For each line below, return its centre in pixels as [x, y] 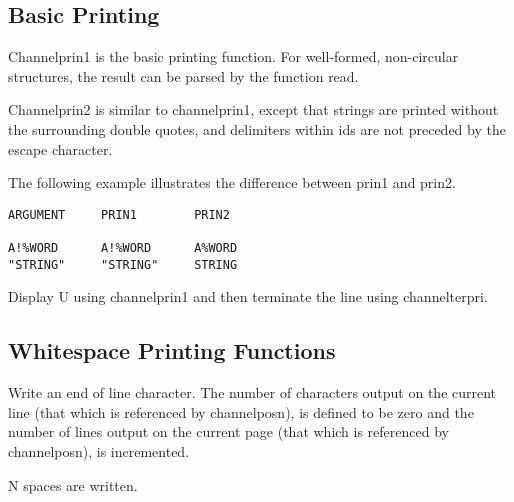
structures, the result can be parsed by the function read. [183, 75]
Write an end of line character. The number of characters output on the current [252, 392]
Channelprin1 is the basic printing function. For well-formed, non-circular [233, 56]
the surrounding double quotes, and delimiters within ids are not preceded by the [257, 128]
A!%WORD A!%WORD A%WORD [123, 248]
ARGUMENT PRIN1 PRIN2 [119, 214]
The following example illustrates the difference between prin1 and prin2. [232, 182]
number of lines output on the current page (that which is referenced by [228, 431]
